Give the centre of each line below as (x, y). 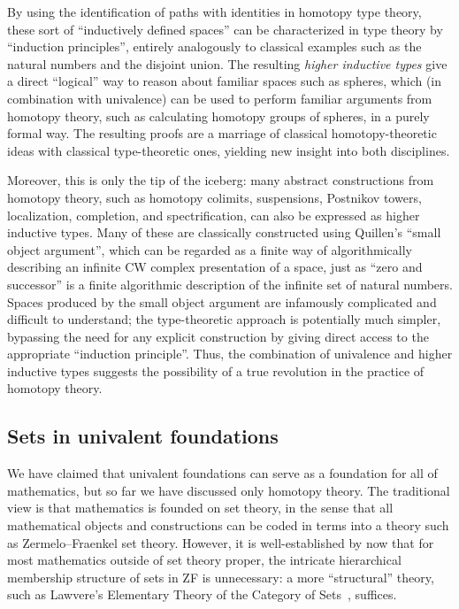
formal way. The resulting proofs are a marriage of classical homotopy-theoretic (222, 133)
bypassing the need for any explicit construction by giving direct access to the (218, 336)
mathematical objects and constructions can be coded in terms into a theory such (228, 525)
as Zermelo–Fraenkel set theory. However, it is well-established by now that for (221, 542)
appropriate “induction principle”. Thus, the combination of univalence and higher (230, 354)
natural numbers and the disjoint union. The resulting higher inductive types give (227, 63)
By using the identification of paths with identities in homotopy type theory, (214, 12)
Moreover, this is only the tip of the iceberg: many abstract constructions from (221, 180)
